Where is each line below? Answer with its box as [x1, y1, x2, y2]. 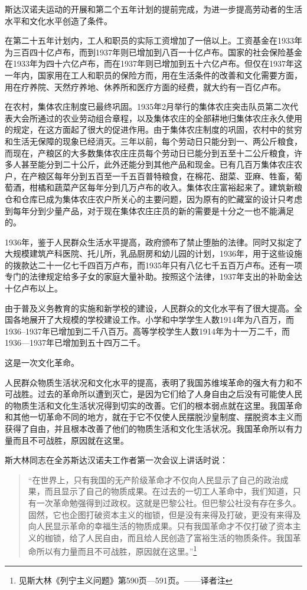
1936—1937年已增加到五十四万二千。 [5, 336, 145, 349]
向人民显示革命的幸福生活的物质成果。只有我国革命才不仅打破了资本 [28, 520, 293, 532]
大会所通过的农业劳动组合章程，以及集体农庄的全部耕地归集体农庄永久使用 [12, 112, 302, 124]
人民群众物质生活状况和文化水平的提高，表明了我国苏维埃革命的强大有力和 [5, 376, 294, 388]
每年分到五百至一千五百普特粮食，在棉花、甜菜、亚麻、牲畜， [54, 169, 294, 182]
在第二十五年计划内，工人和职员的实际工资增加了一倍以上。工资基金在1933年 [5, 34, 302, 47]
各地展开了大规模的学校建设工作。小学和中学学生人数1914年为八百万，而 [12, 313, 294, 326]
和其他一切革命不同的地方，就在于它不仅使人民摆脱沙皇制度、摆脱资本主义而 [5, 411, 302, 423]
